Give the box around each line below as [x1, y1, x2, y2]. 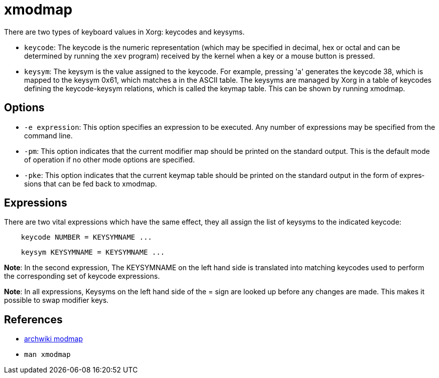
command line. [24, 131, 73, 140]
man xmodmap [24, 350, 71, 359]
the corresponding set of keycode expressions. [4, 272, 160, 281]
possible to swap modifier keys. [4, 296, 109, 305]
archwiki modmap [24, 334, 83, 343]
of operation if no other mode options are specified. [24, 155, 195, 164]
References [4, 313, 63, 326]
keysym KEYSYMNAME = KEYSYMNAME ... [21, 248, 165, 257]
